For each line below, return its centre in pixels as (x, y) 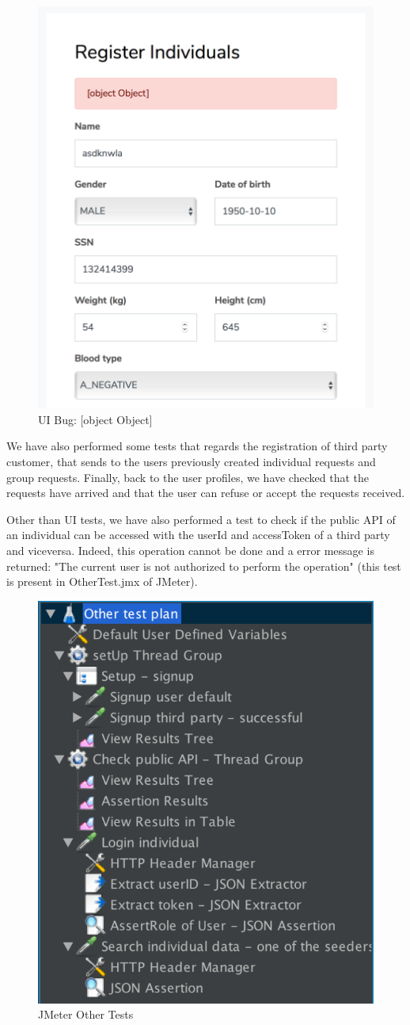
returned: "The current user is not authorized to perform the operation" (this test (204, 566)
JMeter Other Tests (86, 1014)
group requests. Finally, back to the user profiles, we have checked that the (188, 477)
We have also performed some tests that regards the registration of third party (197, 446)
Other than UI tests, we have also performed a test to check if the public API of (201, 519)
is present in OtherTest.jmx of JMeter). (102, 581)
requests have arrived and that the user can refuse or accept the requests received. (206, 493)
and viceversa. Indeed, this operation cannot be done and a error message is (190, 550)
